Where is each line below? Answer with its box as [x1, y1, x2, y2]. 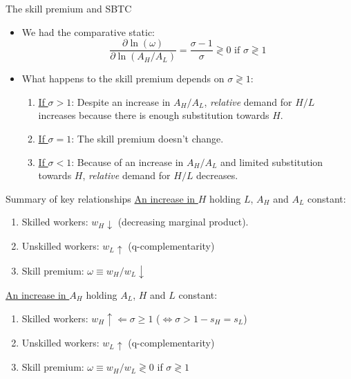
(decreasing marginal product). [117, 214, 249, 229]
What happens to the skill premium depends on [21, 71, 225, 86]
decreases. [196, 168, 238, 183]
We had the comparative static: [21, 24, 155, 39]
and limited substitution [220, 154, 323, 169]
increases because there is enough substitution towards [38, 108, 269, 122]
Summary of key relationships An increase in [6, 191, 196, 205]
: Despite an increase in [71, 94, 171, 109]
